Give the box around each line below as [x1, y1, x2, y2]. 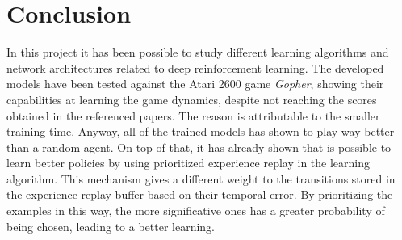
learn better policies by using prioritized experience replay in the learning [6, 154, 371, 171]
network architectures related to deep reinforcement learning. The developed [6, 59, 384, 76]
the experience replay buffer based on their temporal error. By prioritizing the [6, 186, 393, 203]
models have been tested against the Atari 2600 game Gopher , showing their [6, 75, 384, 92]
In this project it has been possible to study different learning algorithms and [6, 44, 389, 61]
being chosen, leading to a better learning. [6, 217, 216, 234]
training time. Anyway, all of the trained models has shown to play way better [6, 123, 395, 140]
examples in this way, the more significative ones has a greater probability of [6, 202, 385, 219]
